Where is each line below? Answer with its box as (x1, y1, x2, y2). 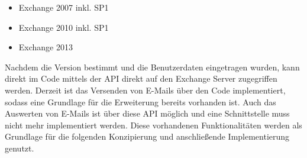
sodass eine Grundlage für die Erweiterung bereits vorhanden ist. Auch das (5, 95, 276, 108)
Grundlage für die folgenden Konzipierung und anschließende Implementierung (5, 130, 290, 143)
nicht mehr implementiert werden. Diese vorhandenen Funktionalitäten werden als (5, 118, 302, 131)
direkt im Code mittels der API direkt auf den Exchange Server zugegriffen (5, 72, 277, 85)
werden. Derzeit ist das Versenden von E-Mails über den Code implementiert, (5, 83, 286, 96)
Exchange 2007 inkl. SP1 (18, 1, 109, 13)
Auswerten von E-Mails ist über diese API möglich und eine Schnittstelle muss (5, 107, 290, 120)
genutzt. (5, 141, 34, 154)
